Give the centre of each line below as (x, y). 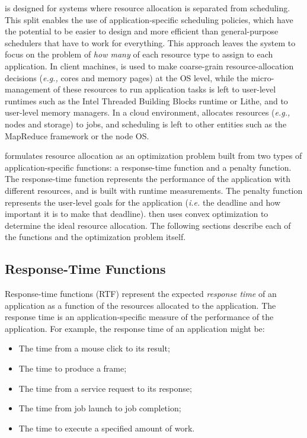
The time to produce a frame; (73, 368)
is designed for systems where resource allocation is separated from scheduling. (148, 8)
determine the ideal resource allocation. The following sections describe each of (148, 225)
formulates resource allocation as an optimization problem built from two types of (153, 156)
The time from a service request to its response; (105, 388)
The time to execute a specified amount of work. (107, 428)
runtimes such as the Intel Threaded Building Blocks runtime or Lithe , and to (146, 100)
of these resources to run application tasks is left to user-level (165, 89)
